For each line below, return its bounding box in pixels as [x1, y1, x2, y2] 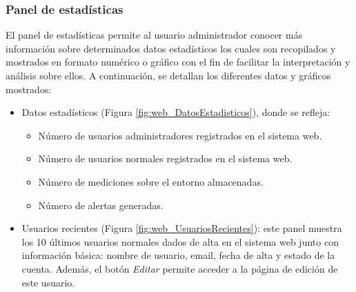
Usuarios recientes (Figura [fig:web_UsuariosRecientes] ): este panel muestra [21, 221, 342, 235]
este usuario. [21, 275, 75, 289]
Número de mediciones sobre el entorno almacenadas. [38, 174, 264, 188]
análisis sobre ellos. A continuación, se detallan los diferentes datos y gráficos [6, 68, 331, 82]
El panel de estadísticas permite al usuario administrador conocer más [6, 28, 303, 42]
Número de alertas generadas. [38, 197, 164, 212]
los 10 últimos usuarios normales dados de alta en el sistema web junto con [21, 234, 339, 249]
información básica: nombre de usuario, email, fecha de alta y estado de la [21, 248, 335, 262]
